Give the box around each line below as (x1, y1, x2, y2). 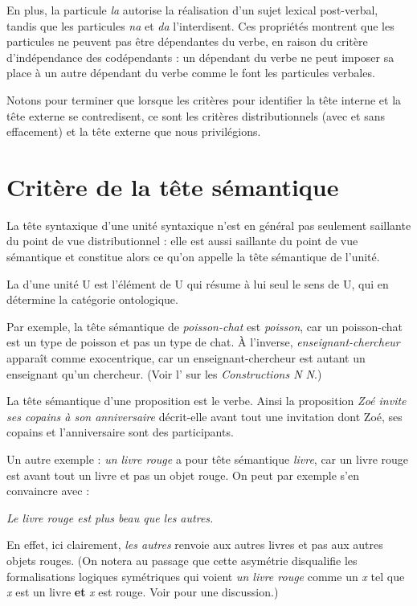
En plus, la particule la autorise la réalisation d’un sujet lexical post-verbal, (6, 2, 378, 18)
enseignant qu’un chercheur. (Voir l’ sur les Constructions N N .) (6, 365, 322, 382)
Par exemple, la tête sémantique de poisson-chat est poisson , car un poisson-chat (6, 317, 403, 334)
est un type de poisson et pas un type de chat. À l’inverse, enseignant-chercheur (6, 334, 400, 350)
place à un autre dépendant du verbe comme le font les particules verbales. (6, 64, 375, 81)
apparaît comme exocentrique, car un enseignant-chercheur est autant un (6, 350, 366, 366)
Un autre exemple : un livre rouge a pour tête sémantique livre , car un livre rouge (6, 451, 409, 467)
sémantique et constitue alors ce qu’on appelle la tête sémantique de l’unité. (6, 248, 380, 265)
